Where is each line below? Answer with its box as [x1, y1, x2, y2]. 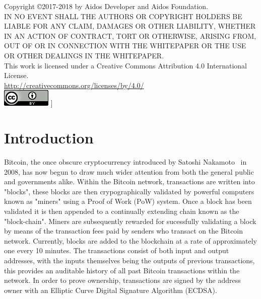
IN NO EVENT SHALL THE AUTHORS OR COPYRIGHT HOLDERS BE [4, 11, 242, 21]
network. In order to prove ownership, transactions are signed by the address [4, 275, 241, 285]
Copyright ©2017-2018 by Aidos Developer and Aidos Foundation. [4, 1, 208, 11]
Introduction [4, 127, 94, 148]
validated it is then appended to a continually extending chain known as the [4, 206, 239, 216]
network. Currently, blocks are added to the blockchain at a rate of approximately [4, 235, 257, 246]
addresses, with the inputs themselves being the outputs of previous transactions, [4, 255, 255, 265]
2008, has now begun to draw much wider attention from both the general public [4, 166, 254, 177]
